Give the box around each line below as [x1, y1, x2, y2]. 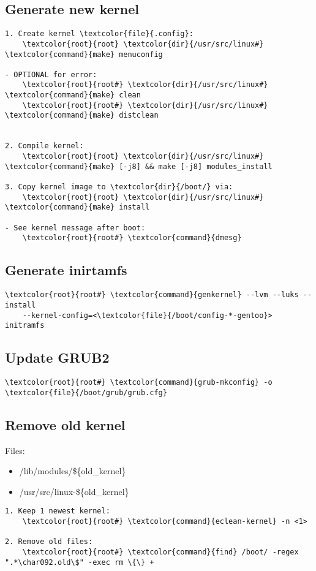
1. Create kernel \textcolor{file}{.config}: [5, 29, 194, 39]
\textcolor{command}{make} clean [5, 91, 141, 100]
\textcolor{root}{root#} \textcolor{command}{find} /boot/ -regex [22, 547, 299, 556]
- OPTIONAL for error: [5, 70, 97, 79]
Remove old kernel [5, 415, 126, 434]
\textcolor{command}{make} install [5, 203, 150, 212]
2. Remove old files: [5, 537, 93, 546]
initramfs [5, 321, 45, 330]
